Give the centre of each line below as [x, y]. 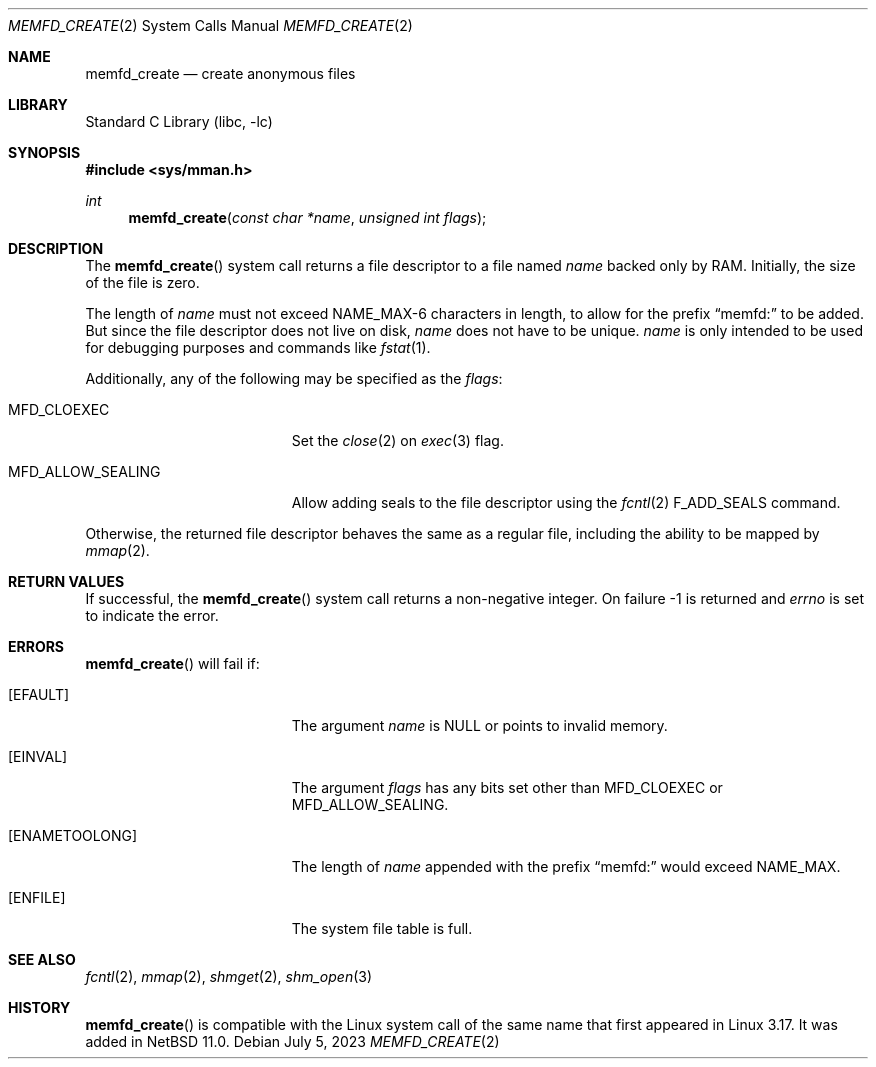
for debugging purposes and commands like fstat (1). [258, 347]
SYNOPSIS [44, 152]
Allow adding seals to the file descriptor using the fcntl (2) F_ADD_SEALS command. [566, 502]
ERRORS [36, 646]
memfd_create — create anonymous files [220, 73]
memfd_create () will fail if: [172, 663]
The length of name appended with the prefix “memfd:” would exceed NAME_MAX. [566, 866]
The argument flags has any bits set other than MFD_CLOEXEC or [507, 787]
